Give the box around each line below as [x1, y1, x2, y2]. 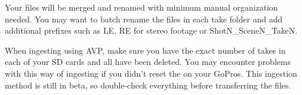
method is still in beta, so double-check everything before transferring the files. [5, 78, 291, 91]
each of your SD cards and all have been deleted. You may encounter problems [5, 55, 291, 68]
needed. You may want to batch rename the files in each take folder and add [5, 12, 282, 25]
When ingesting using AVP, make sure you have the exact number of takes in [5, 44, 286, 56]
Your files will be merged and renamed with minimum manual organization [5, 1, 278, 13]
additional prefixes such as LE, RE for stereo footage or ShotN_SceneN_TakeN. [5, 24, 298, 37]
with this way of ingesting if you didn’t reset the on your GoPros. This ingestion [5, 67, 297, 79]
